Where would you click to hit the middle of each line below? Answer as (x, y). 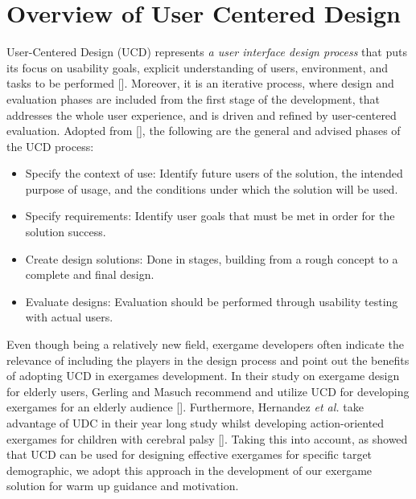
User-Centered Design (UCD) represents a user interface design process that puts (207, 52)
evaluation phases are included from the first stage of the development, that (193, 98)
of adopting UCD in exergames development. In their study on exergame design (203, 376)
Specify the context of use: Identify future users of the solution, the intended (214, 173)
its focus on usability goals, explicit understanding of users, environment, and (197, 67)
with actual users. (69, 317)
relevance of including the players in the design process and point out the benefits (208, 360)
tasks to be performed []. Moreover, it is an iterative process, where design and (200, 83)
